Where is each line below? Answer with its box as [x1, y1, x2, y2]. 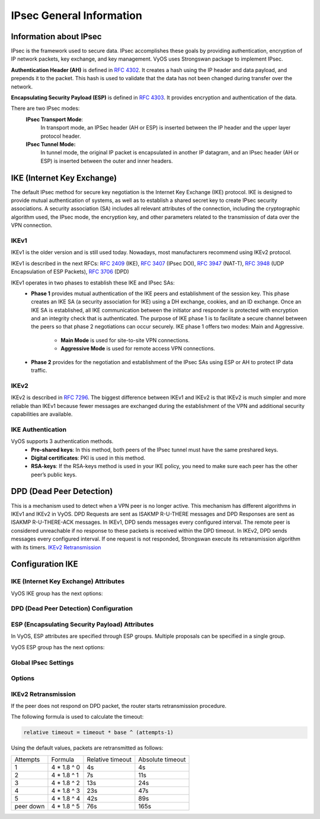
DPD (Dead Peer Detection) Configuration [11, 605, 133, 613]
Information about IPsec [11, 31, 102, 42]
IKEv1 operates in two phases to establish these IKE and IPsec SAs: [11, 279, 175, 286]
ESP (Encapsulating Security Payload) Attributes [11, 621, 154, 629]
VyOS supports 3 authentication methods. [11, 438, 114, 445]
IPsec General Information [11, 9, 142, 22]
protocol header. [40, 132, 81, 140]
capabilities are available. [11, 410, 73, 418]
